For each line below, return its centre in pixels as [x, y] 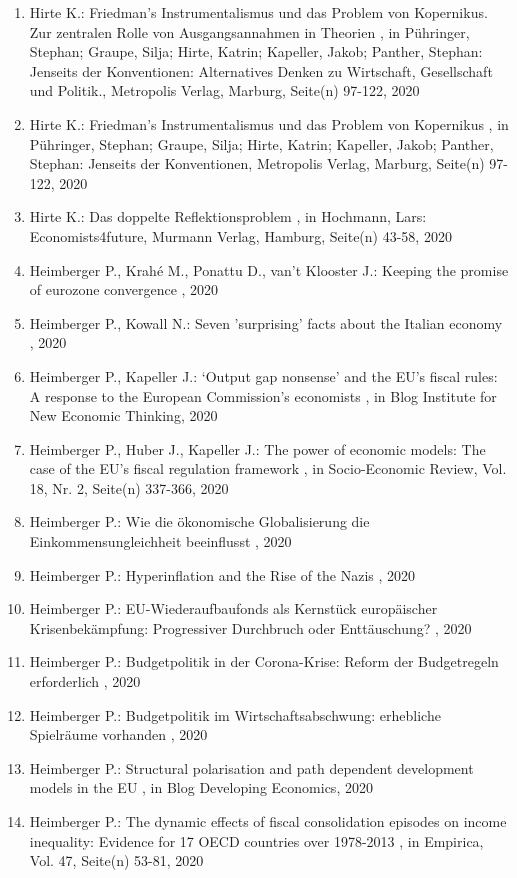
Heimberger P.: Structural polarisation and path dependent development [251, 767]
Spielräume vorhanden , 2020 [118, 734]
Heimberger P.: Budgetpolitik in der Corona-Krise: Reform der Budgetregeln [264, 661]
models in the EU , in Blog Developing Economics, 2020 [201, 787]
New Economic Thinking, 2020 [123, 415]
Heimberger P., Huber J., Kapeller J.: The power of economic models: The [257, 448]
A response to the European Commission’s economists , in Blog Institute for [263, 395]
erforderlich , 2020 [85, 681]
